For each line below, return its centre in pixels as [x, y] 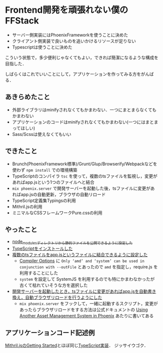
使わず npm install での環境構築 [45, 170]
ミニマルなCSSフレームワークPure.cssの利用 [57, 213]
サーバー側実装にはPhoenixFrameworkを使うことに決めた [70, 35]
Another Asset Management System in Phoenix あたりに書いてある [86, 316]
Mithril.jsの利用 [27, 206]
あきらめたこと [28, 97]
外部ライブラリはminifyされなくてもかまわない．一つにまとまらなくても [84, 110]
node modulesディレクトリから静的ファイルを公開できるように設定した [72, 242]
